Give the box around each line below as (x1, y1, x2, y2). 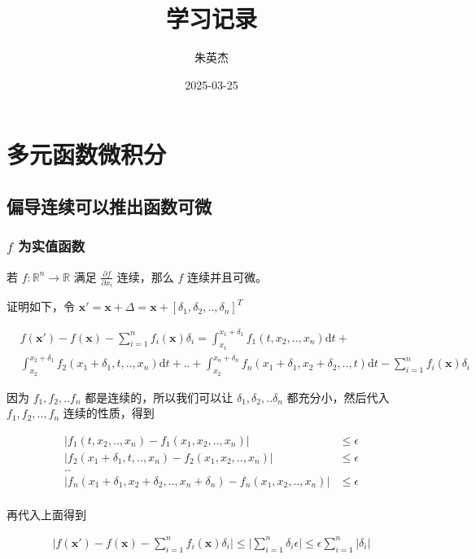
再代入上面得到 (7, 505, 86, 522)
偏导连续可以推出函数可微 (7, 193, 212, 218)
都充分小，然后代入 (286, 388, 390, 405)
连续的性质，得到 (63, 404, 155, 421)
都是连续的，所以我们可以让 (85, 388, 234, 405)
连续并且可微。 (187, 268, 268, 285)
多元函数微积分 (7, 138, 167, 171)
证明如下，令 (7, 298, 75, 315)
